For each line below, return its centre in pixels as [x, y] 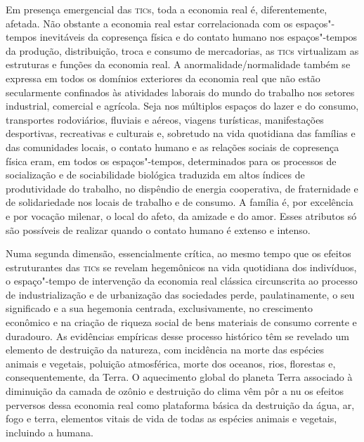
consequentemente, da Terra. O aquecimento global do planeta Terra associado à [179, 377]
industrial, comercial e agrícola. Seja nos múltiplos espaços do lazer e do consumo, [182, 106]
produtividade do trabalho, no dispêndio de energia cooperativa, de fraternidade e [182, 188]
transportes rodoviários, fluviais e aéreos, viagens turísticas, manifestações [165, 119]
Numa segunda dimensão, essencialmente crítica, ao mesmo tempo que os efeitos [178, 253]
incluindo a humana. [50, 432]
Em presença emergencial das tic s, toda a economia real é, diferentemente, [167, 9]
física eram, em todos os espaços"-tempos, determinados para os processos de [171, 161]
